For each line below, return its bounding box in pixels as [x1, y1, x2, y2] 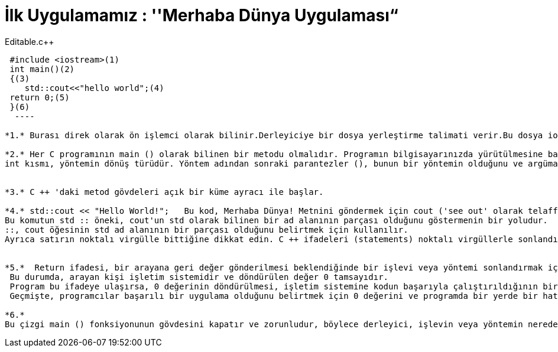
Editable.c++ [5, 36, 54, 47]
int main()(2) [9, 64, 75, 74]
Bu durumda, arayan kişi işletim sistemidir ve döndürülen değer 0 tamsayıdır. [9, 272, 389, 282]
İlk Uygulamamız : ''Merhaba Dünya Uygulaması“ [5, 5, 398, 25]
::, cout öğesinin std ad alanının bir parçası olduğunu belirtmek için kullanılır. [5, 224, 408, 234]
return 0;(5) [9, 92, 70, 102]
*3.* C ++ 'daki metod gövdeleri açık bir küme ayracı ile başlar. [5, 187, 324, 197]
